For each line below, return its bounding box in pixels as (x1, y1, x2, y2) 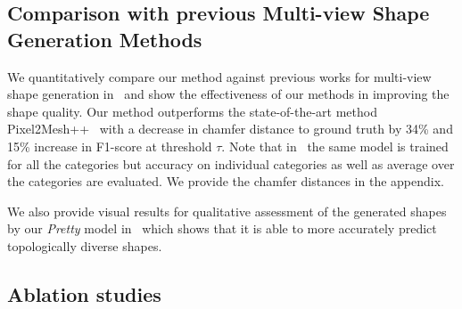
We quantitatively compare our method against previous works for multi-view (7, 67, 432, 85)
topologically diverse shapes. (7, 236, 162, 255)
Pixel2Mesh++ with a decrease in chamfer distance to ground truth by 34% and (7, 119, 453, 138)
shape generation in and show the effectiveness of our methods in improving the (7, 85, 450, 103)
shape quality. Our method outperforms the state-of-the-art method (7, 102, 377, 120)
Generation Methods (7, 25, 202, 53)
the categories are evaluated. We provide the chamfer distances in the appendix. (7, 172, 444, 191)
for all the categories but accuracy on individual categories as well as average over (7, 154, 455, 173)
